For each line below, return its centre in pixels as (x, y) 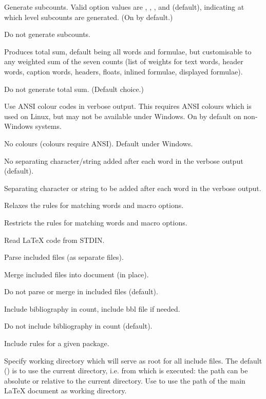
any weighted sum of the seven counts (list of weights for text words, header (124, 61)
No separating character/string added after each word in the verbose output (124, 160)
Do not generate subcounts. (47, 34)
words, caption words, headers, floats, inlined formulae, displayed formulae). (123, 71)
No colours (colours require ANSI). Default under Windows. (99, 143)
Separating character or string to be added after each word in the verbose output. (133, 188)
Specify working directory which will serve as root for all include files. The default (133, 360)
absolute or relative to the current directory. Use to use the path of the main (125, 380)
